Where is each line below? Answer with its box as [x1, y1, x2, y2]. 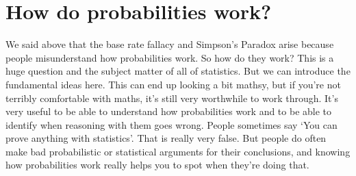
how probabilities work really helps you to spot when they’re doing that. [5, 158, 309, 172]
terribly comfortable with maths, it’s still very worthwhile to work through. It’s [5, 90, 338, 105]
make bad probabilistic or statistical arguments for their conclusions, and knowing [5, 144, 351, 158]
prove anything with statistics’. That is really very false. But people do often [5, 131, 327, 145]
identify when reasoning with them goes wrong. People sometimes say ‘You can [5, 117, 338, 131]
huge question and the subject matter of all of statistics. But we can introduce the [5, 64, 351, 78]
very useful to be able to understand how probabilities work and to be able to [5, 104, 332, 118]
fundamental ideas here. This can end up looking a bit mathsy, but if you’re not [5, 77, 341, 91]
